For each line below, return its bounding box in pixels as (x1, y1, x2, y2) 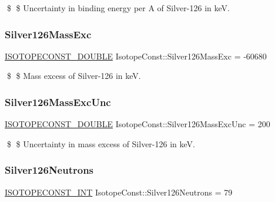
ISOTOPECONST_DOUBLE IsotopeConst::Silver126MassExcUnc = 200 (5, 118, 270, 130)
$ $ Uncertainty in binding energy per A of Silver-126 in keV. (6, 2, 230, 14)
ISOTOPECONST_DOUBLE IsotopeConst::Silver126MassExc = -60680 (5, 49, 267, 62)
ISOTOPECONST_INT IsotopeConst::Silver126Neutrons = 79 (5, 186, 233, 198)
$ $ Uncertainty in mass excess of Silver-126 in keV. (6, 137, 195, 150)
